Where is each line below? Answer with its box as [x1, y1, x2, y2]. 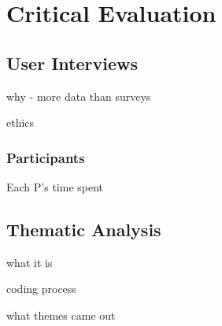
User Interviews [6, 50, 138, 75]
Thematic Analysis [6, 217, 161, 241]
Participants [6, 147, 85, 167]
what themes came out [6, 306, 116, 323]
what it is [6, 254, 53, 270]
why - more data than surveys [6, 87, 151, 104]
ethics [6, 114, 35, 131]
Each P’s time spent [6, 178, 104, 194]
